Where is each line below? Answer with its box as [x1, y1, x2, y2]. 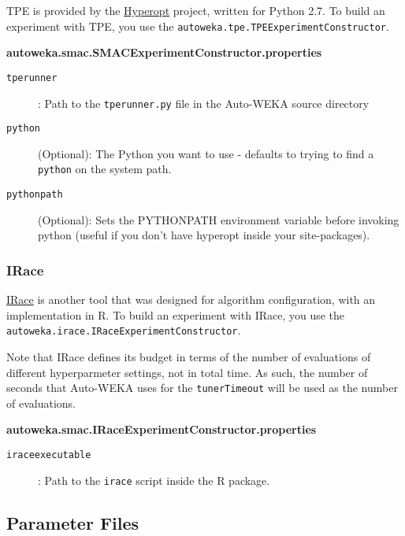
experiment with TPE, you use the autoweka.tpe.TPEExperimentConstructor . [6, 17, 389, 34]
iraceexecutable [6, 449, 91, 460]
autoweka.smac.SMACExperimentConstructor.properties [6, 44, 322, 61]
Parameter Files [6, 510, 139, 534]
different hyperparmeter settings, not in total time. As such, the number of [6, 364, 368, 380]
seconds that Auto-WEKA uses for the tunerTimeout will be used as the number [6, 379, 398, 396]
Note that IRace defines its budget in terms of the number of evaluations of [6, 348, 371, 364]
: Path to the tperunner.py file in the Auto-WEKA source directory [38, 94, 370, 111]
